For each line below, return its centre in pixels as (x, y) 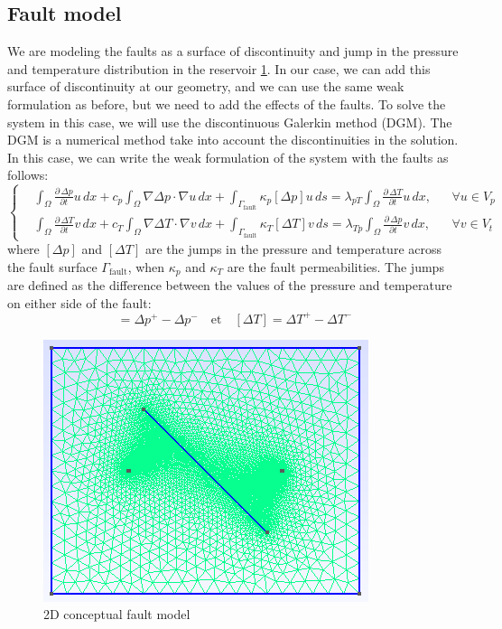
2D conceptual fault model (117, 614)
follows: (28, 175)
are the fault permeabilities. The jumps (335, 266)
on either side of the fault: (79, 302)
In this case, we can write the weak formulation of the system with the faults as (228, 157)
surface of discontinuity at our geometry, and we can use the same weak (206, 86)
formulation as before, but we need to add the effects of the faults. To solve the (227, 103)
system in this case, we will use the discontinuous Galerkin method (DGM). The (230, 122)
